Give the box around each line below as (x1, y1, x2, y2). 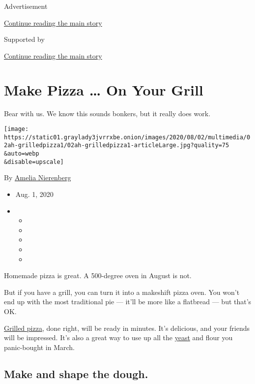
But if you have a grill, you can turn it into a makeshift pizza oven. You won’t (4, 287, 240, 297)
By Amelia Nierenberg (4, 172, 71, 183)
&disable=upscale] (4, 158, 64, 165)
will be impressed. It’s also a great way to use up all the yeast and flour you (4, 332, 233, 343)
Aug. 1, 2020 (15, 189, 54, 199)
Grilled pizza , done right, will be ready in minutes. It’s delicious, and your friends (4, 322, 250, 333)
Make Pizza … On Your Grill (4, 79, 203, 99)
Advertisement (4, 1, 48, 11)
